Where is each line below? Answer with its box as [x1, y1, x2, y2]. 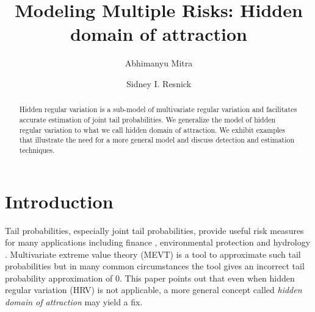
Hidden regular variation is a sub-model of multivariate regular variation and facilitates [19, 104, 297, 115]
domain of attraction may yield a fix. [5, 296, 143, 308]
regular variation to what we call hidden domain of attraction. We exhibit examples [19, 124, 286, 135]
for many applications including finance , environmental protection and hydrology [5, 236, 311, 249]
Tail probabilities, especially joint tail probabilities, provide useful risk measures [5, 224, 304, 236]
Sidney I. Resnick [126, 77, 192, 90]
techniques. [19, 144, 55, 155]
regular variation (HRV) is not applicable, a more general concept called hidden [5, 283, 302, 296]
